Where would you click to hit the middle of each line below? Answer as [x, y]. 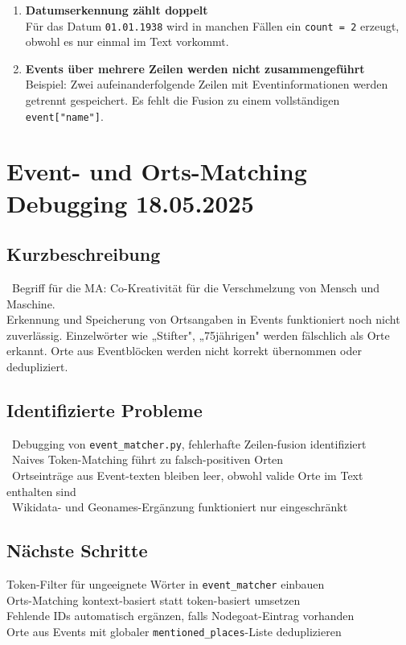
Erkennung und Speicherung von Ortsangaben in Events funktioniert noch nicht [203, 319]
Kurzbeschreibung [84, 254]
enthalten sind [41, 491]
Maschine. [31, 303]
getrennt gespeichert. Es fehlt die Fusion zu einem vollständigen [182, 100]
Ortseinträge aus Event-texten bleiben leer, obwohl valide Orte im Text [187, 475]
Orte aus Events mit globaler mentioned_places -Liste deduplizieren [174, 631]
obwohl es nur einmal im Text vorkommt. [127, 41]
